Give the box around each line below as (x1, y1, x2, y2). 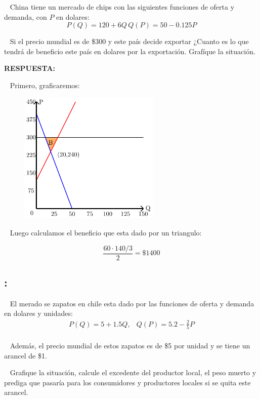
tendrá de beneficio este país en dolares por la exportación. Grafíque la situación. (4, 46, 255, 56)
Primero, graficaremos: (10, 79, 80, 90)
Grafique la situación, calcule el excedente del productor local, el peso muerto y (10, 367, 256, 378)
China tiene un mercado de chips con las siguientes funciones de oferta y (10, 2, 235, 12)
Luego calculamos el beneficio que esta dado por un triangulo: (10, 227, 202, 238)
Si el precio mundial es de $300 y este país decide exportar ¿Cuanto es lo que (10, 36, 249, 47)
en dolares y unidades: (4, 308, 73, 318)
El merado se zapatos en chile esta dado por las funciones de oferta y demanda (10, 298, 254, 308)
